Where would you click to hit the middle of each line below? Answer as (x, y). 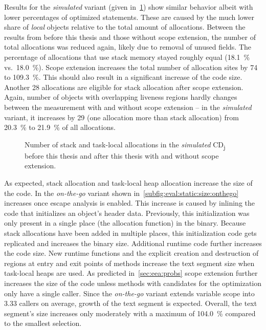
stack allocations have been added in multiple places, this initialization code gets (130, 233)
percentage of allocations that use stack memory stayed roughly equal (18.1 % (127, 57)
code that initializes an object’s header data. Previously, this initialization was (127, 213)
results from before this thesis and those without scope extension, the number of (130, 37)
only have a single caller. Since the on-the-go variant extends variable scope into (129, 293)
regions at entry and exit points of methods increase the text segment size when (129, 263)
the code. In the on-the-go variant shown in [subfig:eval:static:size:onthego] (121, 193)
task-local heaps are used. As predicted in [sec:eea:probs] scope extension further (131, 273)
